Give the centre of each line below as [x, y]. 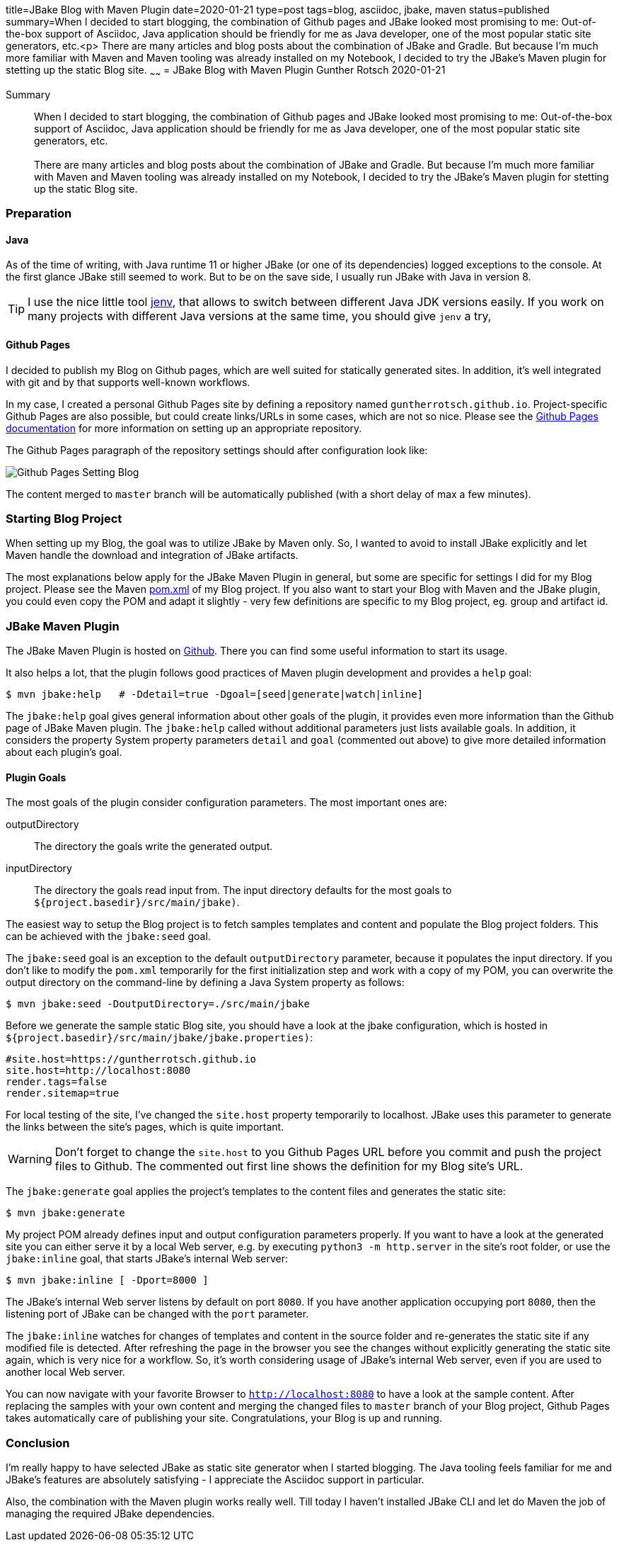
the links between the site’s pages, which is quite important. [145, 1127]
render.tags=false [57, 1082]
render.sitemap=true [63, 1093]
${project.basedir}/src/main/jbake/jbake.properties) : [159, 1038]
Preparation [39, 214]
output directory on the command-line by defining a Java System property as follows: [205, 983]
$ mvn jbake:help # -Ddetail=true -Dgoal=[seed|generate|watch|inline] [215, 695]
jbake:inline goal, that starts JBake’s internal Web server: [147, 1259]
